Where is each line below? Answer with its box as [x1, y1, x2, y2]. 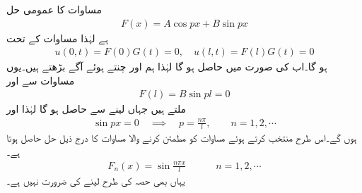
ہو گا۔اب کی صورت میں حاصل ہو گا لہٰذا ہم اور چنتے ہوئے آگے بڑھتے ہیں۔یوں [6, 59, 327, 74]
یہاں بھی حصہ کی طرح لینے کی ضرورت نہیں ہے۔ [6, 173, 185, 188]
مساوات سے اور [6, 73, 75, 87]
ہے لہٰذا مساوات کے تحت [6, 30, 108, 45]
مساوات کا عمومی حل [6, 2, 103, 16]
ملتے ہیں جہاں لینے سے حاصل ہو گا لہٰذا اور [6, 101, 187, 116]
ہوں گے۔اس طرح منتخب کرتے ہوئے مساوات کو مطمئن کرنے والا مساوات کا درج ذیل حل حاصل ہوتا [6, 130, 357, 145]
